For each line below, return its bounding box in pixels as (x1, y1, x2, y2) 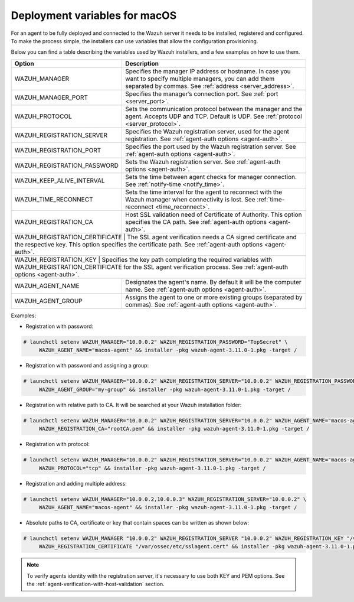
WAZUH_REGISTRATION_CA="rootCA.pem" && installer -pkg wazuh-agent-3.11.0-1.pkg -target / (38, 425, 310, 432)
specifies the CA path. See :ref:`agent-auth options (124, 217, 267, 226)
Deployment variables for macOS (11, 9, 177, 22)
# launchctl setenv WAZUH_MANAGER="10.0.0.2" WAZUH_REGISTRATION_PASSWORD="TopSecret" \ (23, 339, 289, 346)
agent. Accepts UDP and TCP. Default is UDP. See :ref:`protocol (124, 112, 302, 121)
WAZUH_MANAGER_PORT (14, 93, 88, 102)
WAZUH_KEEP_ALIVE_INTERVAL (14, 176, 106, 184)
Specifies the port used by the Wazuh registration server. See (124, 142, 296, 151)
